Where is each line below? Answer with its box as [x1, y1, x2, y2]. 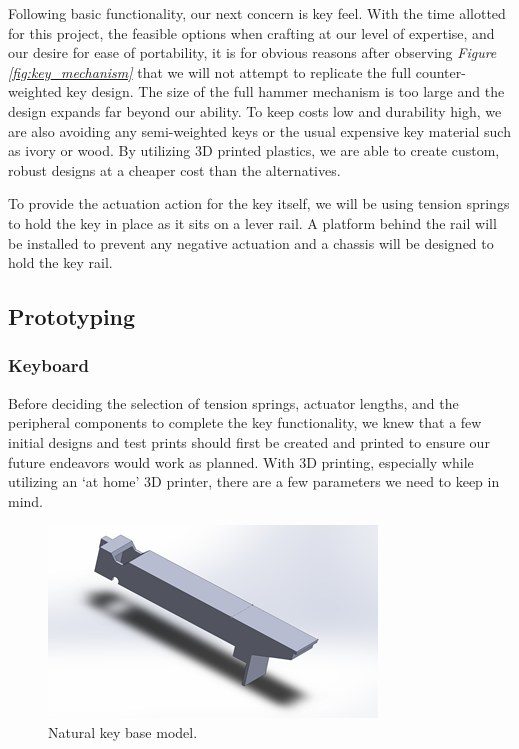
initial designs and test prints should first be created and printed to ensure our [8, 431, 490, 452]
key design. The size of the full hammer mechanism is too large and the [66, 81, 505, 102]
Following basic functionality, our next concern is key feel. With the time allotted [8, 3, 506, 23]
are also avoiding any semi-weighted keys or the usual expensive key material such [8, 120, 511, 141]
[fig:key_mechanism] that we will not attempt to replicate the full [8, 61, 412, 82]
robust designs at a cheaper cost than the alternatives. [8, 159, 341, 180]
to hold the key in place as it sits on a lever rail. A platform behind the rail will [8, 212, 497, 233]
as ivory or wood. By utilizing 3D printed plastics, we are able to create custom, [8, 140, 500, 161]
